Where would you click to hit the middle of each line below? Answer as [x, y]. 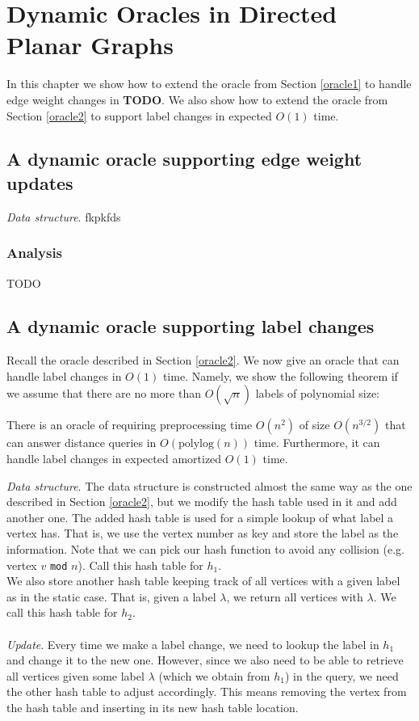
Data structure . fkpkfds [64, 216]
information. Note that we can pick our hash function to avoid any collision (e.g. [205, 549]
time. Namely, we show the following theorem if [280, 375]
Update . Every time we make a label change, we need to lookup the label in [193, 644]
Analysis [35, 253]
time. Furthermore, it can [317, 443]
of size [314, 425]
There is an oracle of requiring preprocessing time [130, 425]
